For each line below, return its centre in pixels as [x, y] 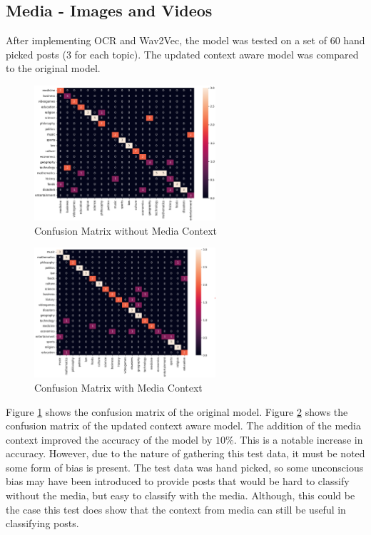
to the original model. [53, 68]
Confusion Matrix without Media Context [126, 230]
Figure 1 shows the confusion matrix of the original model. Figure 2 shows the [177, 411]
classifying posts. [42, 523]
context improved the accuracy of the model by [109, 439]
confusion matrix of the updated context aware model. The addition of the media [183, 426]
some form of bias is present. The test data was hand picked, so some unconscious [185, 467]
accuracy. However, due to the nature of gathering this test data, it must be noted [185, 453]
